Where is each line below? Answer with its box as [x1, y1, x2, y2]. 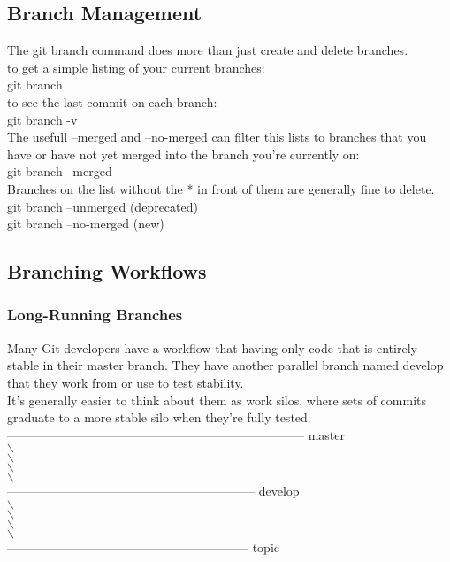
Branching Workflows [7, 258, 207, 285]
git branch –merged [7, 162, 112, 181]
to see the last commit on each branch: [7, 92, 217, 111]
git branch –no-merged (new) [7, 214, 164, 233]
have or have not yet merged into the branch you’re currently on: [7, 144, 360, 163]
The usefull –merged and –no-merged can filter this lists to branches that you [7, 127, 427, 146]
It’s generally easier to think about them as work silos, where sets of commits [7, 390, 426, 409]
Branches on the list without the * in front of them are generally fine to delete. [7, 179, 435, 197]
